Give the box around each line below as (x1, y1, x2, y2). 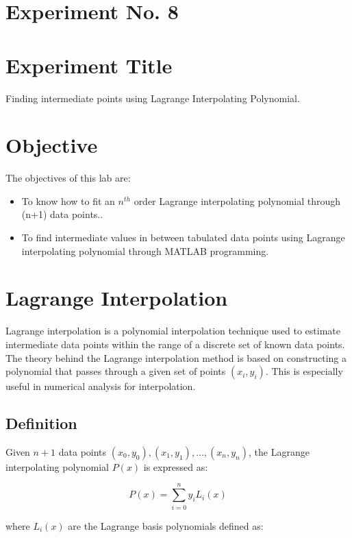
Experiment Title (5, 51, 173, 79)
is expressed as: (143, 459, 208, 474)
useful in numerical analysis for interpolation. (5, 379, 196, 393)
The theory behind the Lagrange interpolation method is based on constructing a (5, 350, 347, 365)
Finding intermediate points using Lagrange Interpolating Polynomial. (5, 90, 300, 105)
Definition (5, 413, 77, 434)
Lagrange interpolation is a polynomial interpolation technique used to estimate (5, 323, 341, 338)
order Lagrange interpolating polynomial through (134, 193, 341, 208)
